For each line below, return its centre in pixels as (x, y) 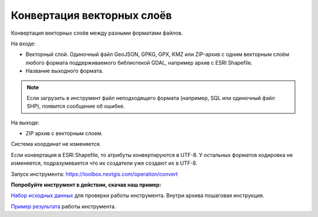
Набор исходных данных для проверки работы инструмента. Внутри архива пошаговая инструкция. (138, 196)
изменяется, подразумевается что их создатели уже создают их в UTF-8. (104, 163)
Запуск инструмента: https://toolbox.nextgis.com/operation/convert (94, 174)
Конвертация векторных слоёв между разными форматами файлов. (97, 33)
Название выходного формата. (64, 71)
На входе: (23, 44)
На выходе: (25, 122)
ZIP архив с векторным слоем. (64, 133)
